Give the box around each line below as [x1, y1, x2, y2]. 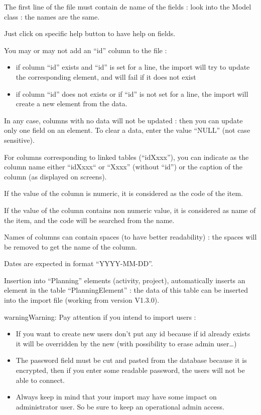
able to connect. [16, 374, 65, 385]
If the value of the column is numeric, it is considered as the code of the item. [4, 188, 243, 198]
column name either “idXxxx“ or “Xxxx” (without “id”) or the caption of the [4, 161, 242, 172]
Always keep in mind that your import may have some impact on [16, 391, 217, 402]
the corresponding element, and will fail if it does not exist [16, 71, 196, 82]
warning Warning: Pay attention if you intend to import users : [4, 311, 196, 322]
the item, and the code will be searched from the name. [4, 215, 175, 225]
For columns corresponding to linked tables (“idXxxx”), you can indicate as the [4, 151, 249, 162]
